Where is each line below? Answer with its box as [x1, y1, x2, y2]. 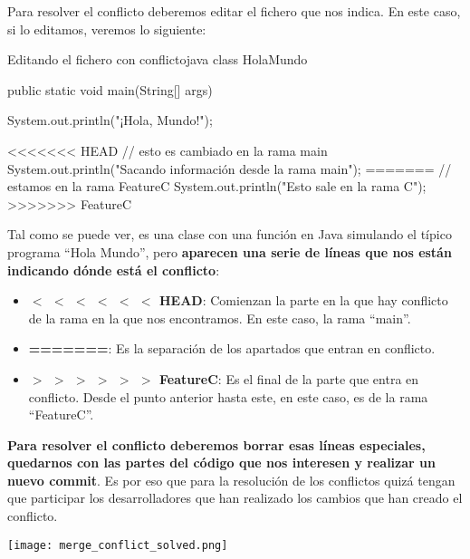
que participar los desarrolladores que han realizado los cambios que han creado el [7, 488, 463, 507]
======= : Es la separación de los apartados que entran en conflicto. [28, 339, 436, 358]
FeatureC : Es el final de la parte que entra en [158, 369, 419, 388]
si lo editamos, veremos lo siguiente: [7, 19, 206, 38]
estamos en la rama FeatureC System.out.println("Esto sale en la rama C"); [7, 177, 427, 196]
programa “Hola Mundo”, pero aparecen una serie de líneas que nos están [7, 242, 452, 261]
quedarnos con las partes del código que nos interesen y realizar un [7, 453, 436, 472]
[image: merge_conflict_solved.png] [7, 538, 228, 552]
